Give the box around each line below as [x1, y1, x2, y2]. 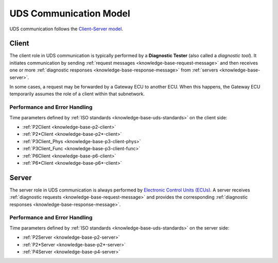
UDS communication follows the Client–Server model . [9, 26, 124, 32]
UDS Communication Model [9, 8, 131, 19]
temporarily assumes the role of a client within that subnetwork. [9, 91, 145, 97]
